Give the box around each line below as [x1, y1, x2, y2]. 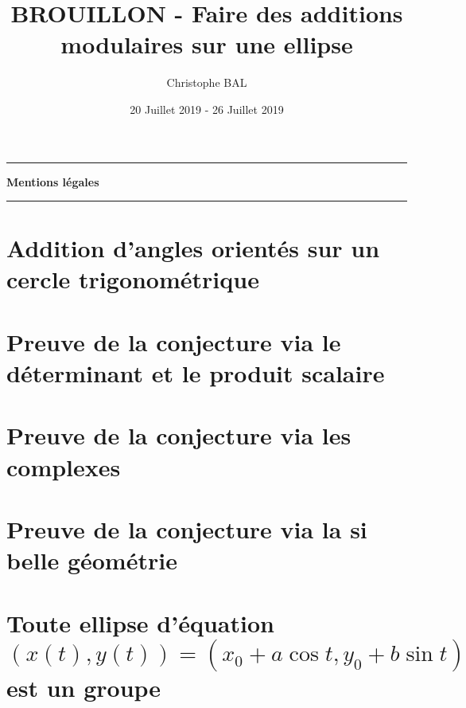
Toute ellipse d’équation [6, 606, 274, 639]
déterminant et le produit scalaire [6, 357, 385, 389]
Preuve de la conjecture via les [6, 419, 351, 452]
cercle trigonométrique [6, 263, 259, 295]
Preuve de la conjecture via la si [6, 512, 367, 545]
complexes [6, 450, 121, 483]
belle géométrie [6, 544, 177, 577]
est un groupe [6, 671, 161, 703]
